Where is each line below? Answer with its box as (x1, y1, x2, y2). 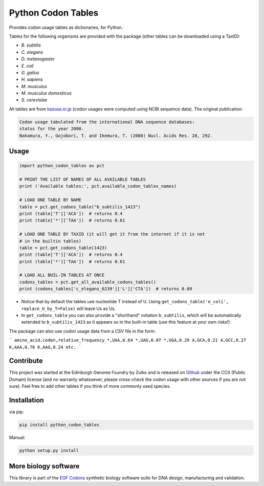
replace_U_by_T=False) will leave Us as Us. (21, 306, 116, 311)
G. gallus (21, 69, 40, 75)
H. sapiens (21, 76, 44, 83)
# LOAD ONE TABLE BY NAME (19, 197, 82, 203)
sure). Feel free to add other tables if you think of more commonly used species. (9, 383, 171, 389)
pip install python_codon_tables (19, 422, 100, 428)
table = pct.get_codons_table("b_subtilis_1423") (19, 204, 141, 210)
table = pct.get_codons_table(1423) (19, 245, 108, 250)
